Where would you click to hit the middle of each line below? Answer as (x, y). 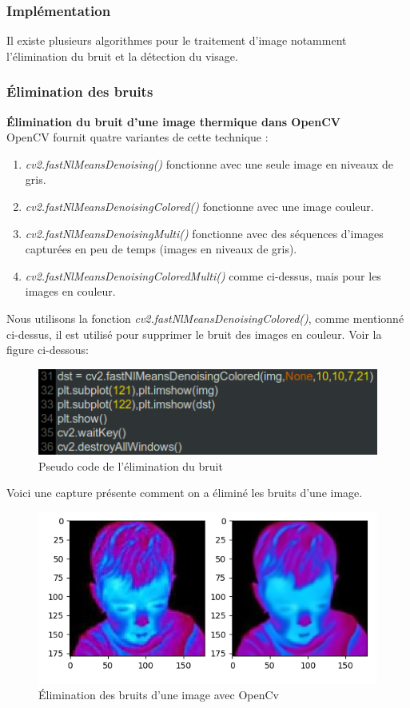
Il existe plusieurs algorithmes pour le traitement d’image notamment (177, 40)
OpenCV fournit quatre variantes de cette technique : (137, 137)
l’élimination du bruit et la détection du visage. (122, 56)
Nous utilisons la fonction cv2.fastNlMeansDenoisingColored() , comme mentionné (205, 318)
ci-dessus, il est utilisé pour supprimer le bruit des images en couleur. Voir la (194, 334)
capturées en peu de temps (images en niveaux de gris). (161, 249)
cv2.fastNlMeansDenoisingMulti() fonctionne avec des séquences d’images (204, 233)
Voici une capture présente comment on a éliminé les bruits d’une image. (185, 493)
